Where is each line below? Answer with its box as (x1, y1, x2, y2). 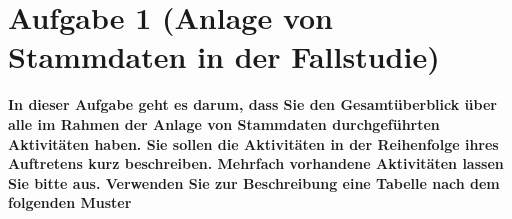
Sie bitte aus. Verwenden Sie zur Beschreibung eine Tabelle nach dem (8, 172, 500, 193)
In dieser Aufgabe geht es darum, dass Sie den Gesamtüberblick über (8, 94, 497, 115)
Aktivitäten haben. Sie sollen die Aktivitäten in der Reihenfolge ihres (8, 133, 499, 154)
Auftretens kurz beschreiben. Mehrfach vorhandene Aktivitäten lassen (8, 153, 504, 174)
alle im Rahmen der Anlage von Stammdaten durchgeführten (8, 113, 440, 134)
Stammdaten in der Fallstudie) (8, 36, 440, 77)
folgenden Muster (8, 192, 132, 213)
